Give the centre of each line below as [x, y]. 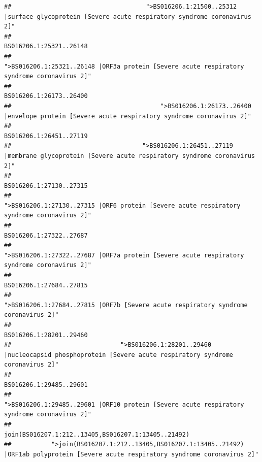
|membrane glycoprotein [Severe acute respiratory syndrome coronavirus [129, 156]
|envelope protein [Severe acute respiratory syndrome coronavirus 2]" [128, 116]
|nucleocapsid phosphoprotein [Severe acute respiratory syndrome [119, 355]
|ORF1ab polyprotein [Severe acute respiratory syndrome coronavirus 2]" [132, 454]
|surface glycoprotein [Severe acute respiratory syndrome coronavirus [128, 16]
